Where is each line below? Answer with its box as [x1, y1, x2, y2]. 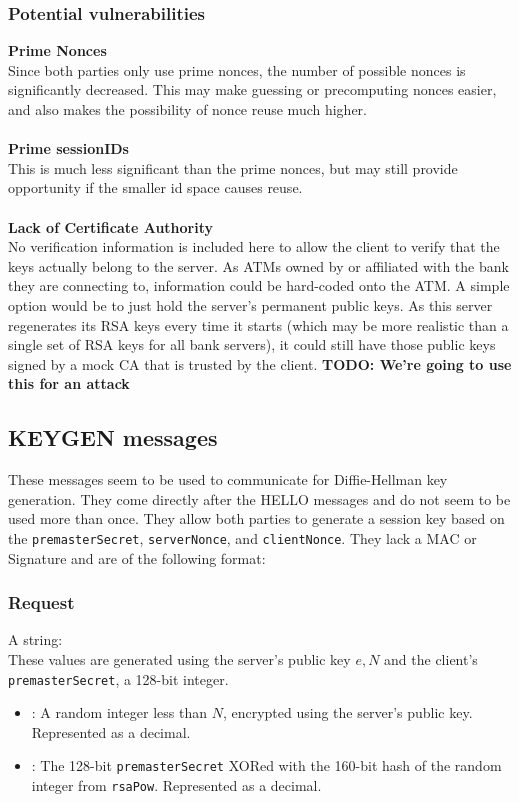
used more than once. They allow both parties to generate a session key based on [8, 508, 505, 529]
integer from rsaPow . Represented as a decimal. [31, 775, 322, 796]
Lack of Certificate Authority [8, 216, 214, 237]
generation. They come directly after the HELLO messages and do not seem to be [8, 488, 511, 509]
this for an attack [8, 373, 130, 394]
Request [8, 590, 75, 615]
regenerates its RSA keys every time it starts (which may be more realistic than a [8, 314, 509, 335]
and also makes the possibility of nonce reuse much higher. [8, 99, 368, 119]
